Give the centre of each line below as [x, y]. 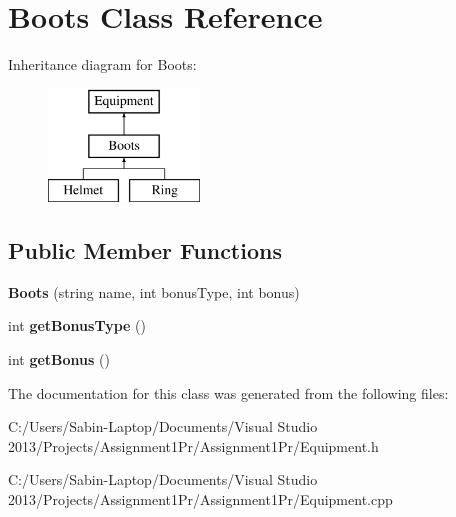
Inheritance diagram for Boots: [102, 64]
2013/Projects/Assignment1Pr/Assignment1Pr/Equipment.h [193, 445]
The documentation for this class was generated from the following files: [228, 392]
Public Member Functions [145, 250]
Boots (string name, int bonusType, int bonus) [154, 291]
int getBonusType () [77, 325]
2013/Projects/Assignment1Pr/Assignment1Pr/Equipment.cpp [200, 499]
